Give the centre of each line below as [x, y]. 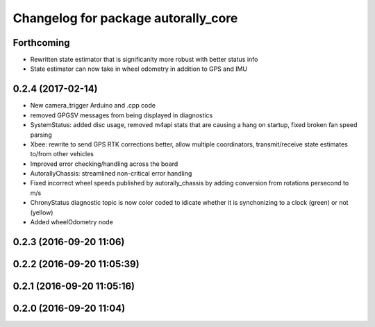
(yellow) [42, 212]
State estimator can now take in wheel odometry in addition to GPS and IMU [139, 69]
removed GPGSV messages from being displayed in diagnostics [122, 115]
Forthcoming [41, 43]
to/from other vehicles [62, 154]
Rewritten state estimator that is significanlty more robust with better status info [144, 60]
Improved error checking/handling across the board [104, 164]
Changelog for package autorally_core [125, 18]
